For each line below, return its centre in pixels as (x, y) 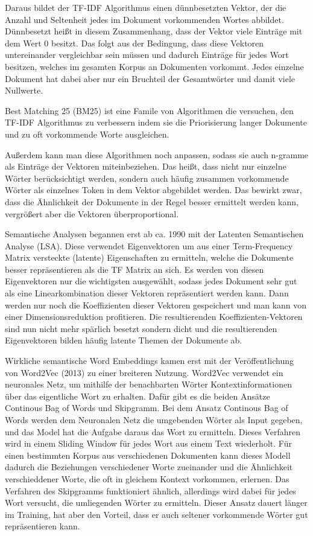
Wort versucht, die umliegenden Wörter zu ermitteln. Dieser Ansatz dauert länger (156, 503)
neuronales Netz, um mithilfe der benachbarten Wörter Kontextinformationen (148, 384)
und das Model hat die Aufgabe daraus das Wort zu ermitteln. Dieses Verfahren (153, 431)
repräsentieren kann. (43, 526)
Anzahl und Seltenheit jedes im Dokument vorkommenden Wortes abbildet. (144, 19)
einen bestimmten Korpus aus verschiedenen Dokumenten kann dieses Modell (148, 455)
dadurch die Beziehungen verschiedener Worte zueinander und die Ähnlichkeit (149, 467)
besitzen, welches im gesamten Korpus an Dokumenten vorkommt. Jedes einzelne (154, 66)
